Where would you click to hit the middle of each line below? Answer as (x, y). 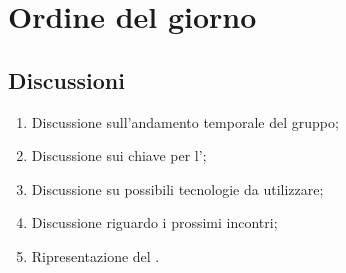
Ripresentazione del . (95, 255)
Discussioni (66, 79)
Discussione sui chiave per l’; (119, 155)
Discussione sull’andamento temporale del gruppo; (185, 121)
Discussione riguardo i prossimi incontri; (154, 222)
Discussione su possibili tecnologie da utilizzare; (177, 188)
